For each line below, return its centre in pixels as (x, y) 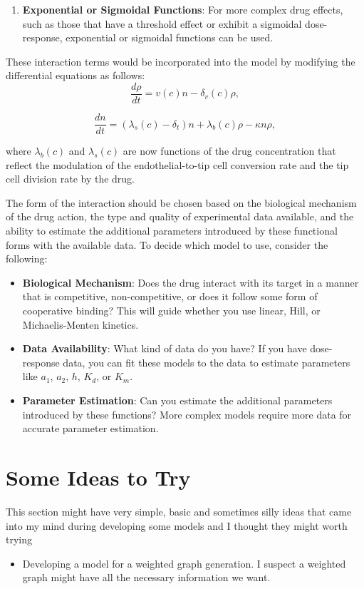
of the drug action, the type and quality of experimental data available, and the (180, 216)
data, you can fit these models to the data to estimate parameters (207, 362)
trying (19, 539)
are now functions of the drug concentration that (229, 151)
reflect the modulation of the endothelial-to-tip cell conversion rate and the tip (177, 164)
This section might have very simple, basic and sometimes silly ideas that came (179, 511)
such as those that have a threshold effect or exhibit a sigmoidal (162, 23)
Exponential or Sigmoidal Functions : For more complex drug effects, (183, 9)
